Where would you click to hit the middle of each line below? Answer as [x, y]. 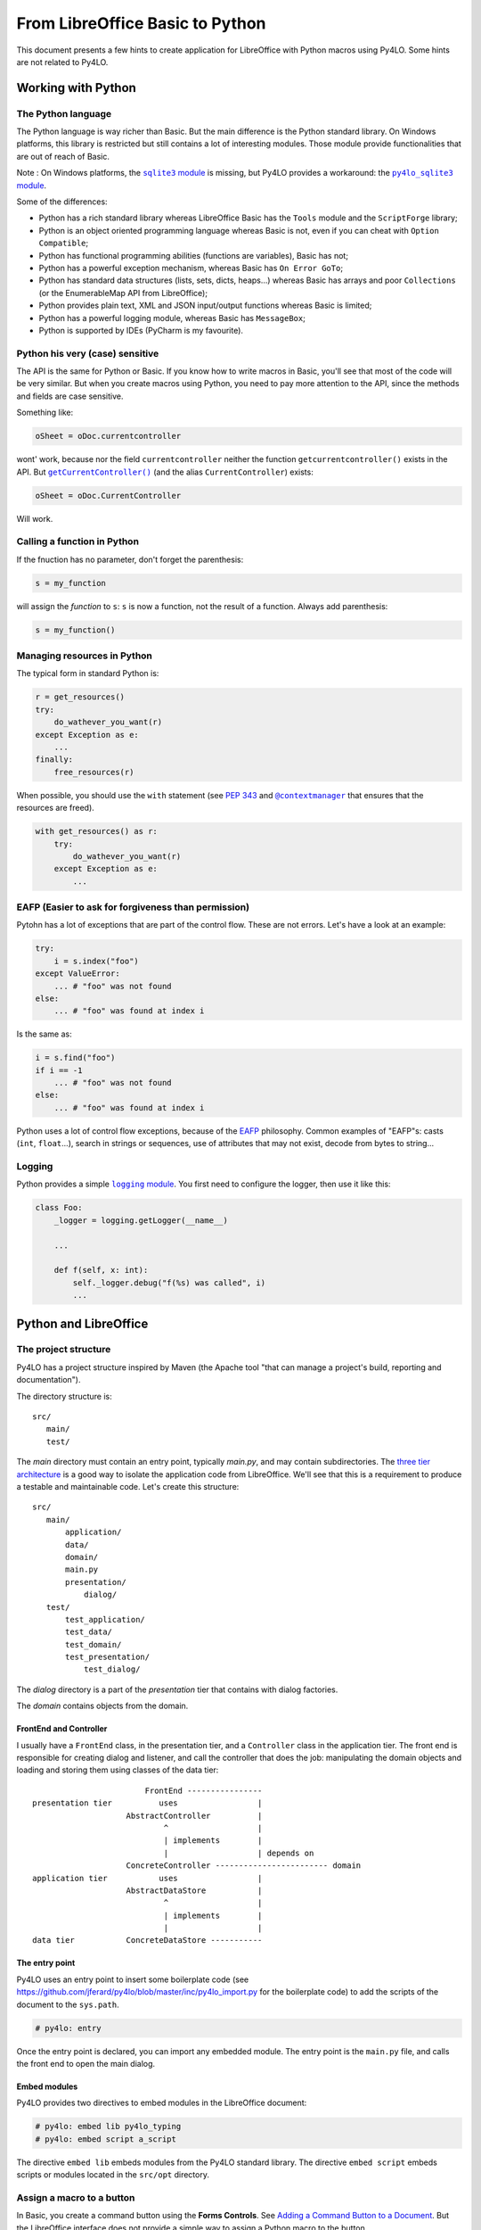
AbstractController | [194, 1816]
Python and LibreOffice [82, 1323]
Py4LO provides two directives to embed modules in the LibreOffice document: [162, 2103]
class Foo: [59, 1208]
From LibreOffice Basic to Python [141, 23]
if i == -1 [59, 1070]
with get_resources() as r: [96, 831]
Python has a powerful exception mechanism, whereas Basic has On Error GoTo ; [191, 268]
